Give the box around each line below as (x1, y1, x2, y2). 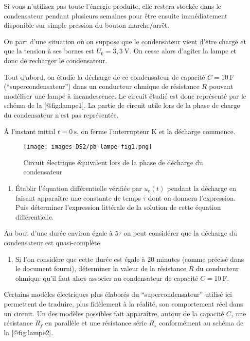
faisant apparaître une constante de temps (15, 192, 141, 203)
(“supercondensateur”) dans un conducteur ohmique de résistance (4, 81, 199, 91)
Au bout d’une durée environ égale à (4, 228, 113, 238)
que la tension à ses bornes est (4, 46, 94, 56)
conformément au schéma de (159, 318, 244, 328)
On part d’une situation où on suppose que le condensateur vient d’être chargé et (4, 36, 246, 46)
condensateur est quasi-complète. (4, 237, 102, 247)
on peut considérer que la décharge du (124, 228, 237, 238)
